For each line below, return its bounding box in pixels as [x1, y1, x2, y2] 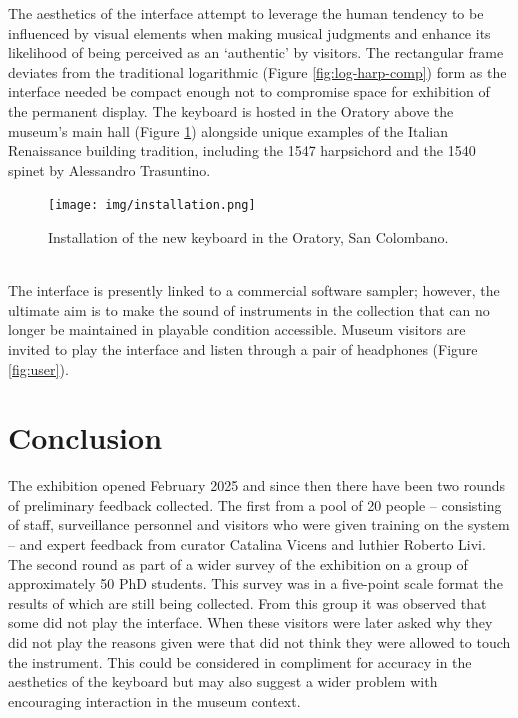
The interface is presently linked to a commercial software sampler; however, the [8, 280, 500, 301]
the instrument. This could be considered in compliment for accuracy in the [8, 651, 472, 672]
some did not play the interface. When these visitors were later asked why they [8, 612, 493, 633]
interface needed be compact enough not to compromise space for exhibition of [8, 81, 490, 102]
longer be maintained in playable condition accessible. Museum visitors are [8, 319, 466, 340]
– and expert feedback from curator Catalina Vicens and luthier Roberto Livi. [8, 534, 486, 555]
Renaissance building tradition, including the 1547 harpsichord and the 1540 [8, 140, 476, 161]
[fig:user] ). [8, 358, 69, 379]
